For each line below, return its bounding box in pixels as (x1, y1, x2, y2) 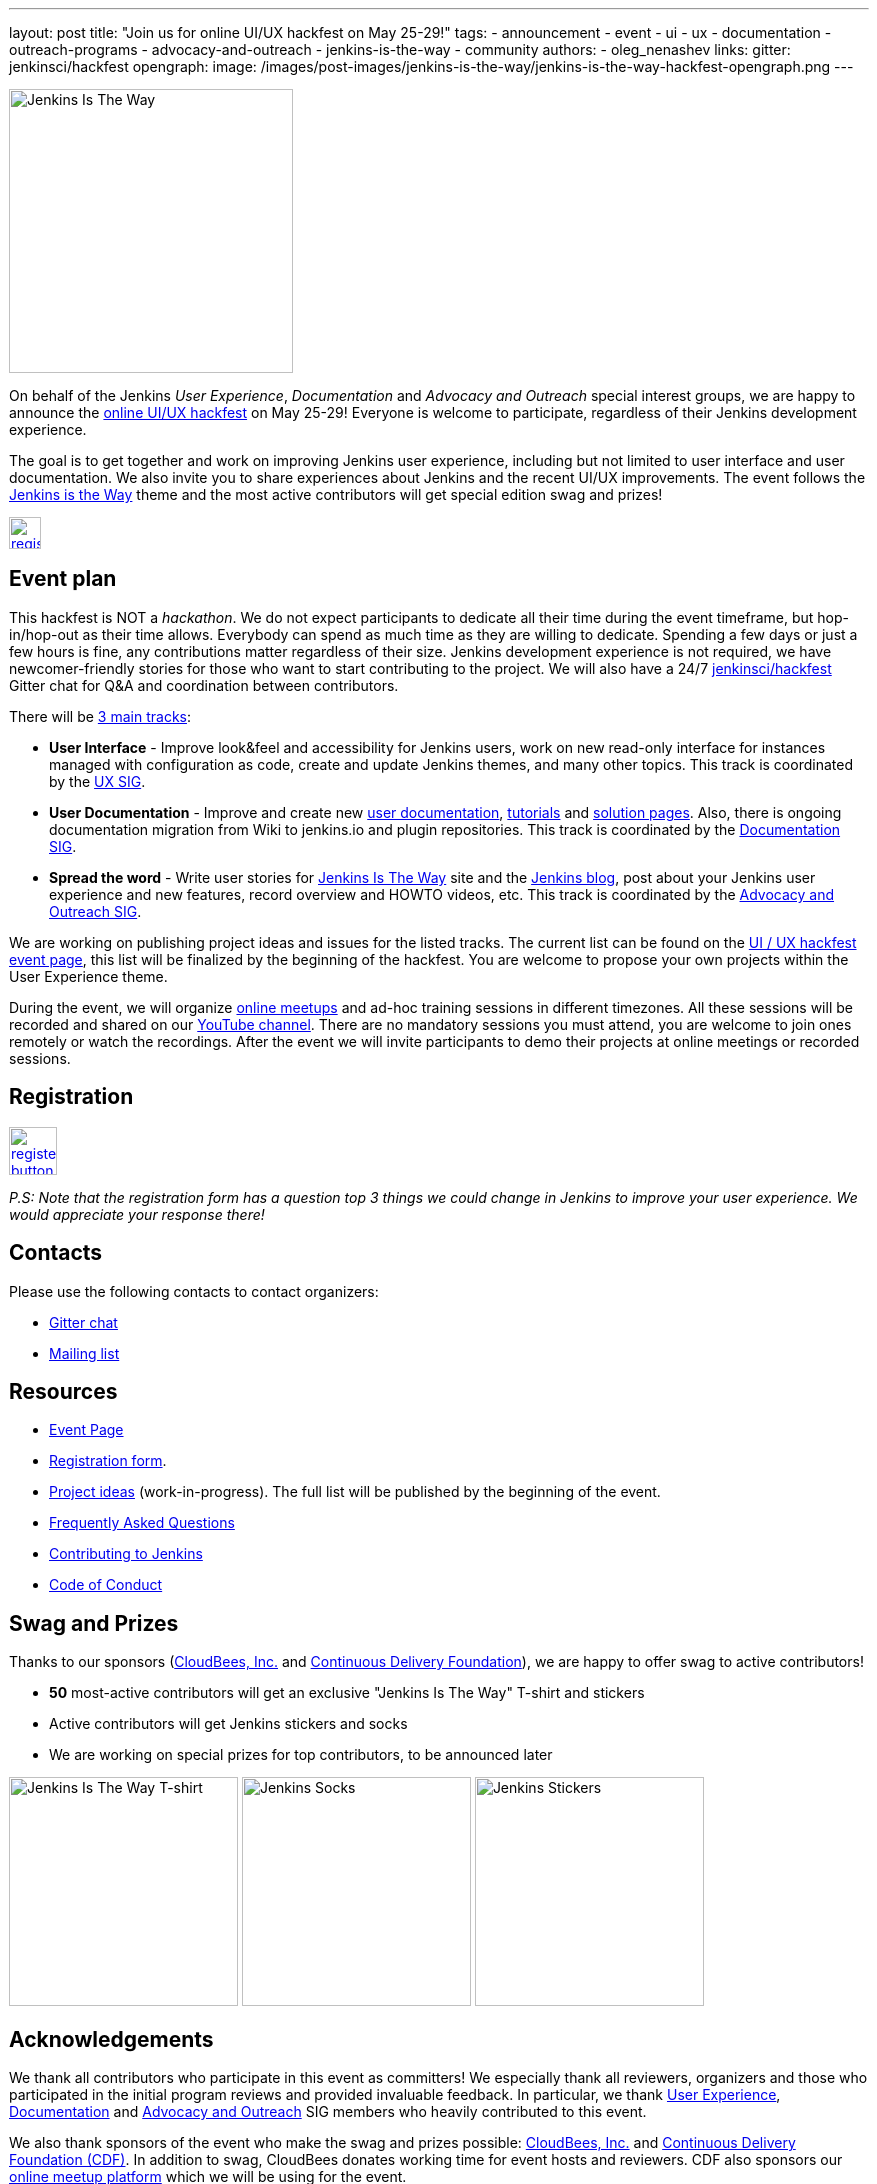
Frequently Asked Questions (49, 1514, 235, 1532)
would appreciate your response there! (9, 1205, 265, 1223)
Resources (9, 1378, 118, 1404)
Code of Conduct (49, 1576, 163, 1594)
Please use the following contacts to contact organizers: (9, 1282, 379, 1300)
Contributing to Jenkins (49, 1545, 203, 1563)
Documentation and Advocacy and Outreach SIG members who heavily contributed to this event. (9, 2103, 647, 2121)
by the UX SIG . (49, 772, 146, 790)
